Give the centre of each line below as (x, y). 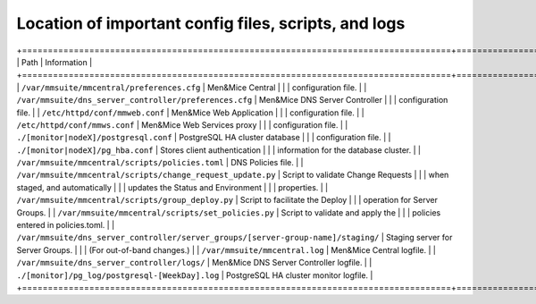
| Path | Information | (54, 62)
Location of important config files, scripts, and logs (211, 23)
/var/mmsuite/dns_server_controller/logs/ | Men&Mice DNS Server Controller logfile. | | (194, 263)
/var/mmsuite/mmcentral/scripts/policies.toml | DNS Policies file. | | (160, 163)
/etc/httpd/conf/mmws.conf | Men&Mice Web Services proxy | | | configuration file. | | (182, 124)
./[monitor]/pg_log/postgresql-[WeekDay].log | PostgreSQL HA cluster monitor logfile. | (195, 275)
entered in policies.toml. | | (66, 225)
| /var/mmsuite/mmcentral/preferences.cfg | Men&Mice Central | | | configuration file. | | (192, 87)
